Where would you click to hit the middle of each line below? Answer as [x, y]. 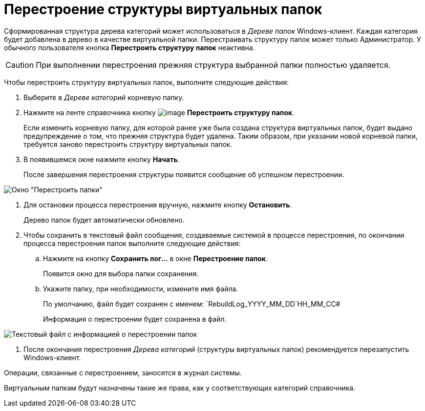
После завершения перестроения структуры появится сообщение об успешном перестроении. [184, 174]
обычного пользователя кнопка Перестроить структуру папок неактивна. [129, 47]
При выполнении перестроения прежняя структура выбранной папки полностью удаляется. [213, 65]
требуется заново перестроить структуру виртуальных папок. [128, 144]
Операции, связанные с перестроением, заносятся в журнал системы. [123, 372]
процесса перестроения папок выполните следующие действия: [132, 243]
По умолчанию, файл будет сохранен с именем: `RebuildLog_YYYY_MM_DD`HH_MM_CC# [192, 304]
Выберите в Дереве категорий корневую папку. [104, 97]
